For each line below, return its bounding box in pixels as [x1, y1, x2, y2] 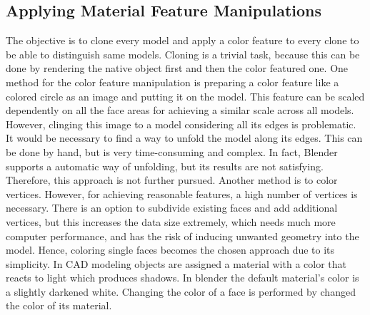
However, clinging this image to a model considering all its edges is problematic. [6, 116, 356, 131]
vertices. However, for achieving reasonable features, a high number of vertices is [6, 186, 358, 201]
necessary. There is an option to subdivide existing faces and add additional [6, 200, 338, 215]
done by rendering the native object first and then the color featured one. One [6, 61, 349, 76]
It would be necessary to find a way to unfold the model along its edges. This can [6, 130, 363, 145]
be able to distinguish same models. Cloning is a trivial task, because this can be [6, 46, 360, 61]
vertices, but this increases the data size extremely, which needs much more [6, 214, 336, 229]
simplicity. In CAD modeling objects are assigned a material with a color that [6, 256, 346, 271]
